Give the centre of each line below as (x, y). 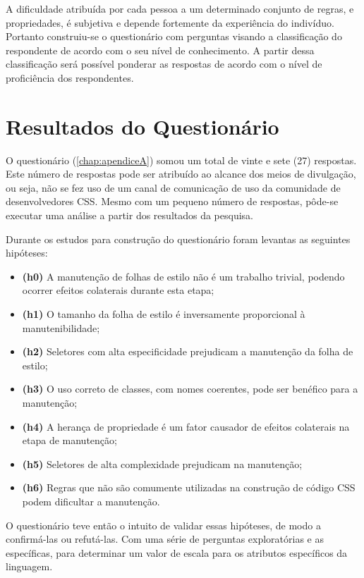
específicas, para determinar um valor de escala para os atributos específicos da (177, 552)
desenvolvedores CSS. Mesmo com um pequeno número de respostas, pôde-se (172, 201)
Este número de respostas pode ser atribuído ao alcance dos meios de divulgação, (181, 174)
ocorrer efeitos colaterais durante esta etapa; (118, 290)
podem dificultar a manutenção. (91, 501)
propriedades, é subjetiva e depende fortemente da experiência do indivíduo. (170, 22)
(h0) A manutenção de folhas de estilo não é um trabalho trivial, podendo (183, 276)
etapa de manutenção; (69, 440)
